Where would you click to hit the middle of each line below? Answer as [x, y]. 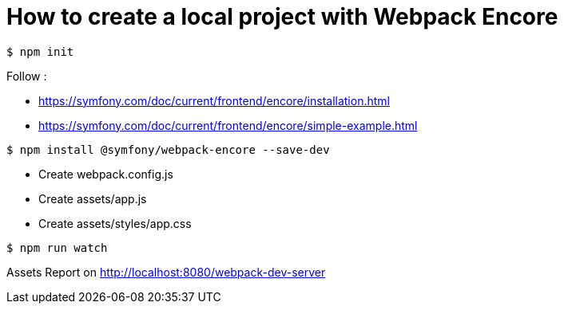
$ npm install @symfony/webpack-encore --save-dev [168, 149]
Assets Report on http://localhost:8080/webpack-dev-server [166, 272]
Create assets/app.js [93, 198]
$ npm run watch [57, 247]
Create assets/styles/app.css [115, 223]
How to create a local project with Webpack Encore [282, 17]
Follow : [27, 76]
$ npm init [40, 51]
